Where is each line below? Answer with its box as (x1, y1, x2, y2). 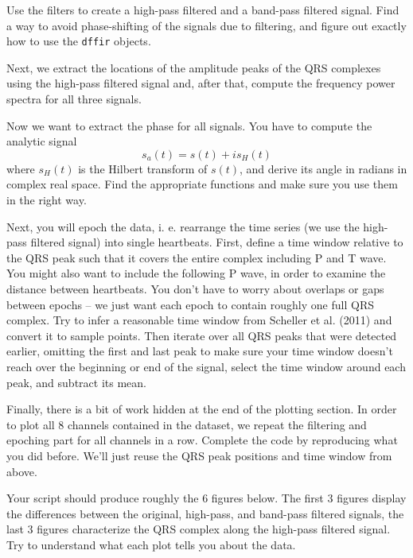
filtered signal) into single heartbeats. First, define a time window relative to (30, 234, 403, 250)
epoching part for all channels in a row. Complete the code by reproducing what (6, 432, 398, 448)
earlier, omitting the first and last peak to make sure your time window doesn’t (6, 343, 393, 359)
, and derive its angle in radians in (240, 160, 407, 176)
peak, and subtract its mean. (6, 374, 146, 390)
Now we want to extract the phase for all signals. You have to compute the (6, 117, 372, 134)
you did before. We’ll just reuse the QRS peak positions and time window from (6, 447, 392, 463)
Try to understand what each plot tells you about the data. (6, 536, 296, 552)
